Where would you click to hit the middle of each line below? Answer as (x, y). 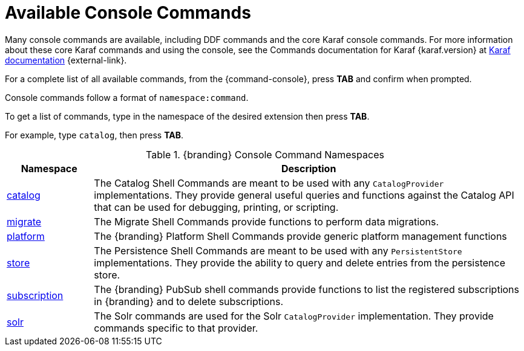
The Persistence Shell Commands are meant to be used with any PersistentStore (278, 250)
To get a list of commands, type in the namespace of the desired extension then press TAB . (187, 116)
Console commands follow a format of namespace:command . (127, 97)
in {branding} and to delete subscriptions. (188, 301)
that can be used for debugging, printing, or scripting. (216, 207)
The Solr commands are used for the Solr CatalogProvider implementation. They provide (294, 316)
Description (309, 168)
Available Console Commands (128, 13)
